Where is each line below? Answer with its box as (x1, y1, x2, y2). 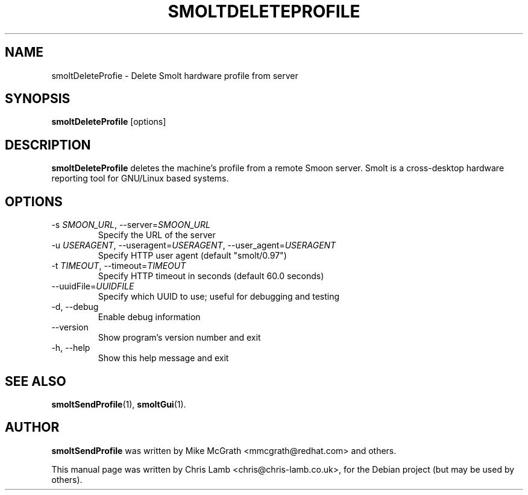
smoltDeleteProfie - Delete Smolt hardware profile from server (51, 70, 298, 81)
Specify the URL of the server (98, 230, 216, 241)
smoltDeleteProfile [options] (51, 116, 166, 127)
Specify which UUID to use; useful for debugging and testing (98, 291, 340, 302)
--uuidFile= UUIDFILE (51, 281, 134, 292)
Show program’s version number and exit (98, 332, 261, 343)
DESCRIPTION (5, 137, 91, 153)
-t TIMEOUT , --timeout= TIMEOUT (51, 260, 186, 271)
